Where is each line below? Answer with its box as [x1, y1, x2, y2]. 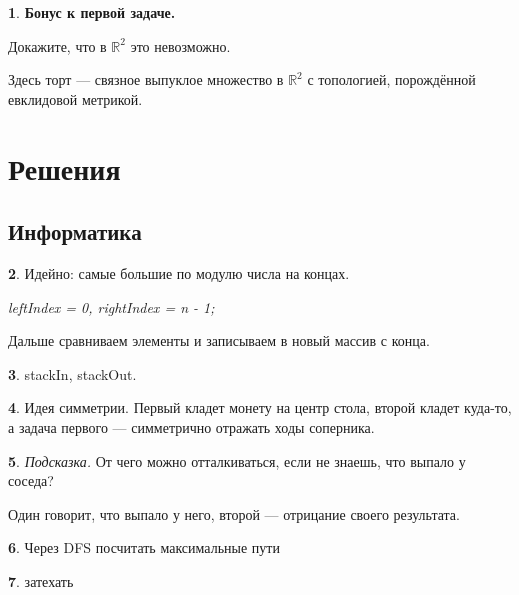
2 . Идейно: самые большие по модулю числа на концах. [8, 262, 350, 283]
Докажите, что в [8, 35, 107, 56]
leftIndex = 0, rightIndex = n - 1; [8, 296, 215, 317]
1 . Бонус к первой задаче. [8, 2, 176, 22]
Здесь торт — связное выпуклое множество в [8, 69, 284, 90]
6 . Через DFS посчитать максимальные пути [8, 537, 280, 558]
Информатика [8, 216, 142, 247]
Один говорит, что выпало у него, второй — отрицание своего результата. [8, 503, 460, 524]
